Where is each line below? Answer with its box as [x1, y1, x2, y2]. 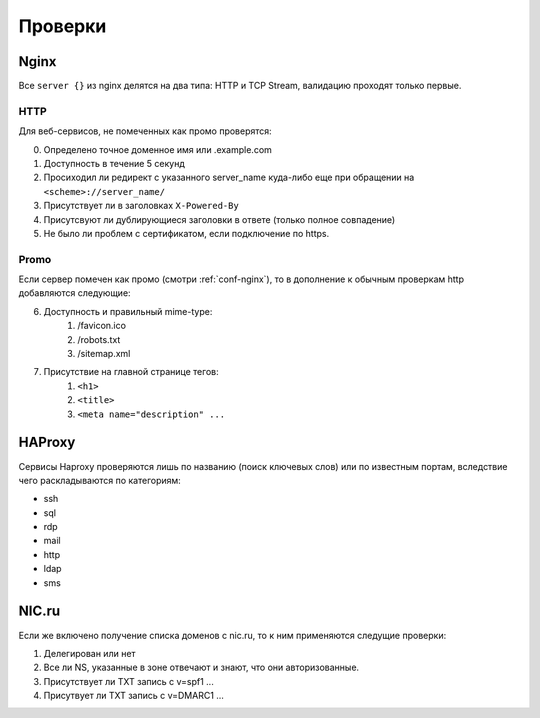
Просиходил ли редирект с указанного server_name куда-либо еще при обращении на [43, 171, 415, 184]
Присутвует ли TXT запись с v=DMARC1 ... [43, 690, 225, 702]
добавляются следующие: [18, 287, 131, 299]
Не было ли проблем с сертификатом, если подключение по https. [43, 227, 330, 239]
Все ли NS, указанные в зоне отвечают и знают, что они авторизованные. [43, 661, 360, 674]
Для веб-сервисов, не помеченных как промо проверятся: [18, 125, 272, 137]
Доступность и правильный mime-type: [43, 305, 213, 317]
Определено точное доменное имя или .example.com [43, 143, 272, 155]
